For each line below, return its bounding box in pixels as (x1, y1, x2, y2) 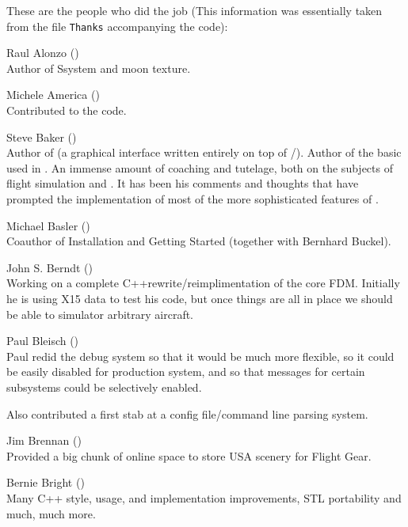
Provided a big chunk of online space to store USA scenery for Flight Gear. (6, 447, 372, 464)
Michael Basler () (6, 217, 90, 233)
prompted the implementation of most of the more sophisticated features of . (6, 191, 379, 207)
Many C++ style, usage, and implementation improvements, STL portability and (6, 489, 402, 506)
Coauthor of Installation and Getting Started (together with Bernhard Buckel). (6, 233, 391, 249)
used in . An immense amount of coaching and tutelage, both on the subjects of (6, 159, 393, 176)
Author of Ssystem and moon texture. (6, 59, 191, 76)
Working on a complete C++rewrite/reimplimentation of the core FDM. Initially (6, 275, 400, 291)
